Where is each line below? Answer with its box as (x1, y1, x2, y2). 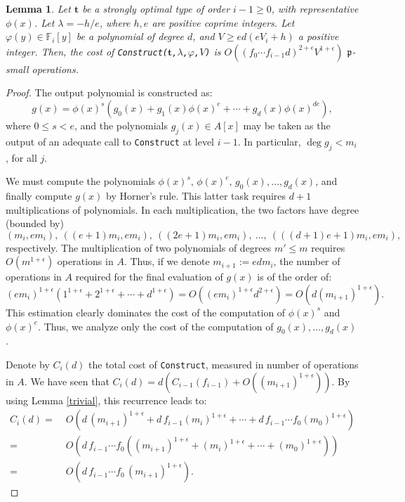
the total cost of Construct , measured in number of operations (88, 356, 359, 371)
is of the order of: (257, 269, 332, 284)
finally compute (6, 188, 72, 202)
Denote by (6, 356, 50, 371)
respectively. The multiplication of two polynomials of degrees (6, 240, 272, 255)
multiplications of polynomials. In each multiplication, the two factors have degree (6, 202, 359, 217)
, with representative (271, 1, 359, 15)
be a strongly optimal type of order (82, 1, 230, 15)
